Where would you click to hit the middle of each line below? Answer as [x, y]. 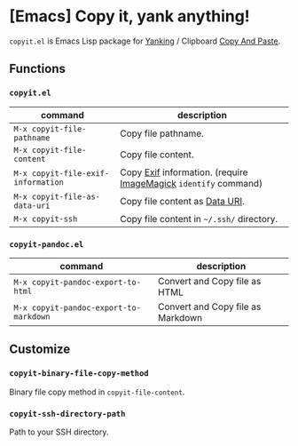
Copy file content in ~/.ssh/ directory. [199, 219]
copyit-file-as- [66, 196]
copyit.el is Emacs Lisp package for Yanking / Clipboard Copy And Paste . [145, 41]
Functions [38, 69]
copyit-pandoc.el [47, 244]
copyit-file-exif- [70, 173]
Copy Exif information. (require [184, 172]
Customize [40, 350]
